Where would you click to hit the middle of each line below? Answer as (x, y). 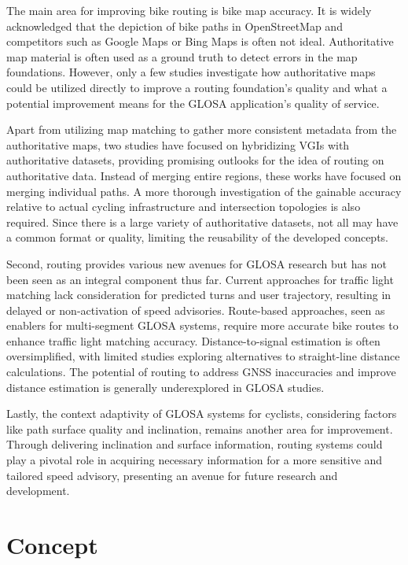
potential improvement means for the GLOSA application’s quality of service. (193, 103)
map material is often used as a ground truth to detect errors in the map (182, 56)
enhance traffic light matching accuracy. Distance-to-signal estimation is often (193, 340)
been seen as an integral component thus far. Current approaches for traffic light (200, 279)
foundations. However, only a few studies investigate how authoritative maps (191, 72)
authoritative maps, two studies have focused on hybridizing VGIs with (178, 144)
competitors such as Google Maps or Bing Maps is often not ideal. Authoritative (200, 41)
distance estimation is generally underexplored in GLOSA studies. (165, 387)
